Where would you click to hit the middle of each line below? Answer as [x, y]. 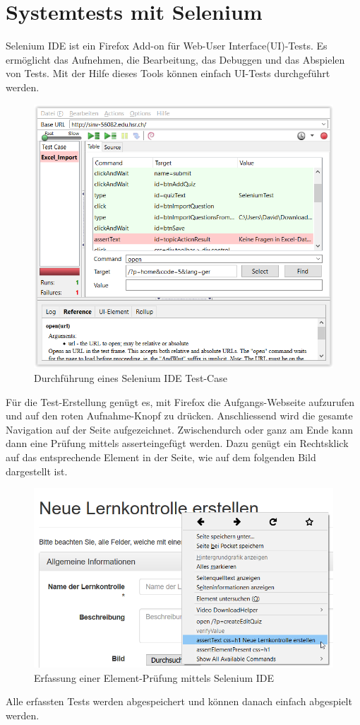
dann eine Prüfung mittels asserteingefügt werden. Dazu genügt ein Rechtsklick [177, 443]
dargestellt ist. [37, 471]
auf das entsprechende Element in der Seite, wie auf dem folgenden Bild [161, 457]
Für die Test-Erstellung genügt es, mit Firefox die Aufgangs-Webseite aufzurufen [180, 401]
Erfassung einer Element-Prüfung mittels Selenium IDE [154, 677]
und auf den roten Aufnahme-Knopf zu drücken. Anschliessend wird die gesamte [179, 416]
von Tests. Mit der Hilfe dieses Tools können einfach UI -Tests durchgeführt [168, 73]
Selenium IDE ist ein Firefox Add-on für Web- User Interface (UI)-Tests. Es [167, 46]
